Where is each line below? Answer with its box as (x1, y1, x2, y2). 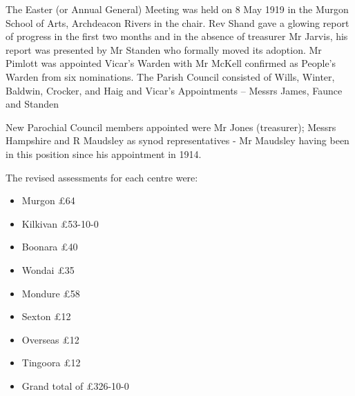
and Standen (6, 97, 59, 111)
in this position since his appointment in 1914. (6, 146, 202, 161)
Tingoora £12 (21, 355, 81, 370)
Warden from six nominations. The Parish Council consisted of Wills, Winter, (6, 69, 335, 83)
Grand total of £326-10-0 (21, 378, 129, 393)
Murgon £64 (21, 193, 75, 208)
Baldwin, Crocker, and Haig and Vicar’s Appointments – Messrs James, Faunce (6, 83, 343, 97)
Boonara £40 (21, 239, 78, 254)
